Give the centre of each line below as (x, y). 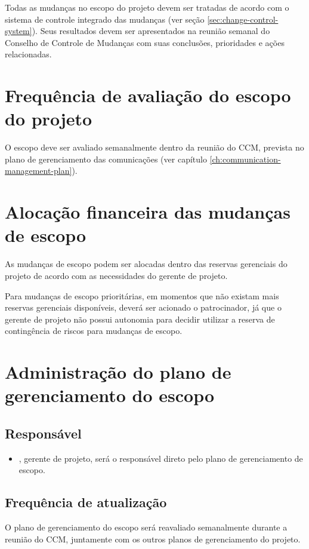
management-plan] (38, 171)
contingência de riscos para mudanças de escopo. (94, 331)
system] (18, 31)
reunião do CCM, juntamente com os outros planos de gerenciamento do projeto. (153, 539)
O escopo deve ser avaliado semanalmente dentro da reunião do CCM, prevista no (154, 147)
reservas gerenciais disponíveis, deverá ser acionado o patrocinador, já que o (143, 307)
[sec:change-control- (243, 19)
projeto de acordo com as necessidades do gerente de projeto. (116, 275)
